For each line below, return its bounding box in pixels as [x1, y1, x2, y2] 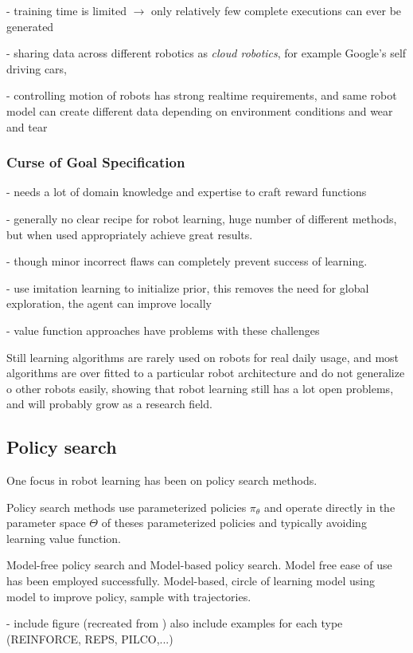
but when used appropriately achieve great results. [6, 226, 253, 242]
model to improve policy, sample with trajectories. [6, 588, 251, 604]
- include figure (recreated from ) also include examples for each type [6, 615, 343, 631]
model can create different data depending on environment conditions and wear [6, 102, 393, 119]
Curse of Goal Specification [6, 152, 185, 172]
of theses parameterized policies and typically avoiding [101, 514, 367, 531]
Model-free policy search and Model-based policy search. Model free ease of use [6, 557, 392, 573]
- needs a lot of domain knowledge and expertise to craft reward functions [6, 183, 367, 200]
